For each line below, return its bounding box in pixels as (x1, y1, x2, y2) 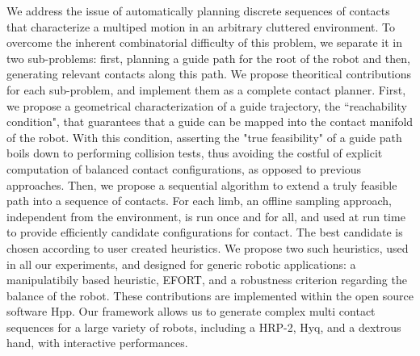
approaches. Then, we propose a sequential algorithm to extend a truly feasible (6, 176, 397, 193)
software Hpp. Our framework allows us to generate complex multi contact (6, 303, 376, 320)
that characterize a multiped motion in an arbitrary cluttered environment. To (6, 18, 395, 35)
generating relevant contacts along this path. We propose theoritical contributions (6, 65, 412, 82)
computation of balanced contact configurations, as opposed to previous (6, 160, 362, 177)
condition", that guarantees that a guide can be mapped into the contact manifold (6, 113, 414, 130)
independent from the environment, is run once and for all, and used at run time (6, 207, 405, 224)
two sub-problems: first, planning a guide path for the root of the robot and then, (6, 49, 410, 66)
